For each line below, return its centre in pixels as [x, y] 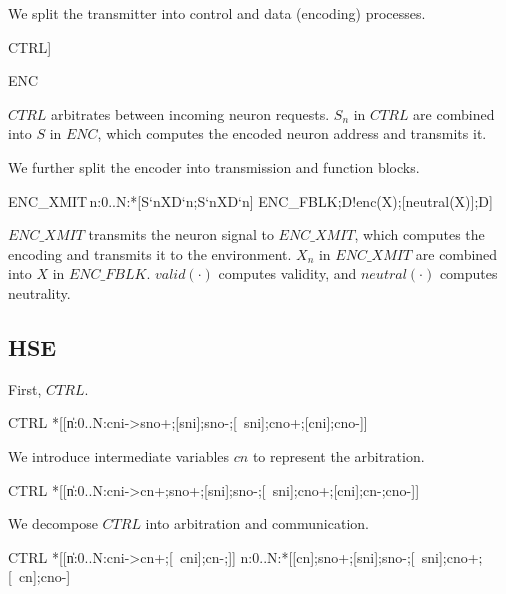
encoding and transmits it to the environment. [150, 253]
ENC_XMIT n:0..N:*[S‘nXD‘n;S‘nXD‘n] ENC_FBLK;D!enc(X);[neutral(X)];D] [250, 200]
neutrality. [39, 292]
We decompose [53, 523]
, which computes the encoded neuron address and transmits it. [292, 133]
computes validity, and [287, 273]
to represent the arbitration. [338, 455]
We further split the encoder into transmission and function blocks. [214, 166]
